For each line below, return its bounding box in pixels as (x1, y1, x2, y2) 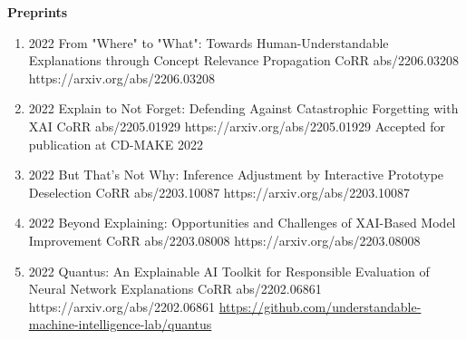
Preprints (7, 3, 68, 21)
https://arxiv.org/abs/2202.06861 (28, 296, 216, 316)
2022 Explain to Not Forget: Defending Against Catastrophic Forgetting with (28, 99, 459, 118)
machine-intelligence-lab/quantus (28, 315, 212, 334)
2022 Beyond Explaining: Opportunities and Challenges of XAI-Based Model (28, 213, 456, 232)
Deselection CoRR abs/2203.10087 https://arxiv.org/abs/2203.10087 (28, 182, 411, 201)
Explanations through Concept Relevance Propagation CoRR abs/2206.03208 (28, 51, 459, 70)
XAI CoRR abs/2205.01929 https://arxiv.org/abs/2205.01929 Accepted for (28, 116, 446, 135)
